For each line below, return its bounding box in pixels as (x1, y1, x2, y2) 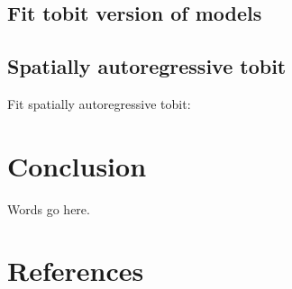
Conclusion (7, 147, 147, 184)
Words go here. (7, 199, 90, 218)
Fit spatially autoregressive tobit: (7, 94, 191, 113)
